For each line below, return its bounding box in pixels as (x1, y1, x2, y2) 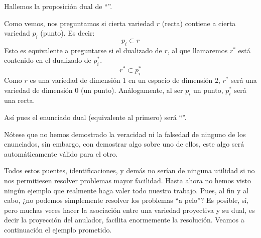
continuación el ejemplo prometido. (4, 224, 112, 234)
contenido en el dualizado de (4, 55, 91, 65)
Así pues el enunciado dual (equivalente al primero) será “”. (4, 112, 187, 123)
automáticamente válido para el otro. (4, 148, 118, 159)
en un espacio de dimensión (128, 75, 213, 85)
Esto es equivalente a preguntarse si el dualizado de (4, 45, 162, 55)
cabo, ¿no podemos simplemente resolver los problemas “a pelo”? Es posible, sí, (4, 195, 248, 205)
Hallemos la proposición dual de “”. (4, 1, 112, 11)
